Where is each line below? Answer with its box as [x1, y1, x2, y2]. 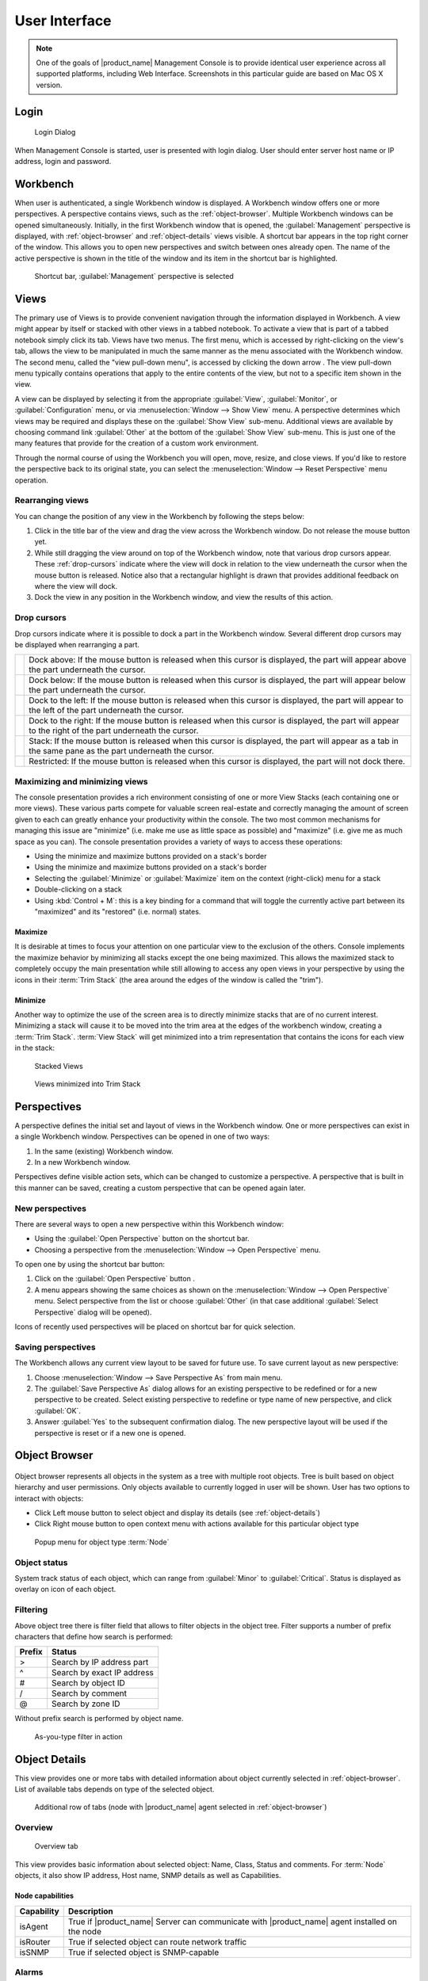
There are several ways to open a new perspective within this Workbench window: [14, 1219, 285, 1228]
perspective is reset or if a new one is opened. [34, 1428, 186, 1437]
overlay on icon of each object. [14, 1585, 117, 1594]
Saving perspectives [14, 1342, 96, 1353]
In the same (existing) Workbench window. [34, 1146, 174, 1156]
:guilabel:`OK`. [34, 1406, 81, 1415]
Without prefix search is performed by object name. [14, 1714, 184, 1723]
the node [67, 1926, 102, 1937]
